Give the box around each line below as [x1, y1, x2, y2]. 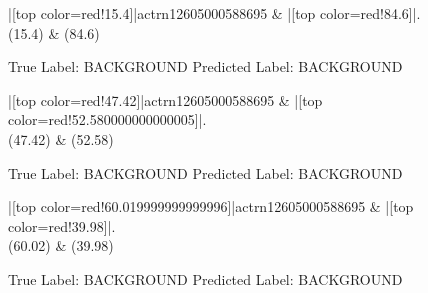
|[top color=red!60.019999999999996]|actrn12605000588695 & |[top [8, 196, 414, 217]
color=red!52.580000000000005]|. [8, 109, 207, 130]
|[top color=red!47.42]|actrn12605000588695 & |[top [8, 89, 323, 110]
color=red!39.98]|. [8, 215, 116, 236]
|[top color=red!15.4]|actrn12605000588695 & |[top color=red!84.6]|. [8, 3, 421, 23]
